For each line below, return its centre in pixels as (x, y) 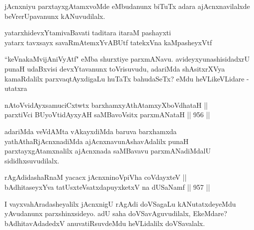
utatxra (16, 88)
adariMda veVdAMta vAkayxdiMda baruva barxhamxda (91, 131)
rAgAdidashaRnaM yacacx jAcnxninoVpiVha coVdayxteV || (96, 177)
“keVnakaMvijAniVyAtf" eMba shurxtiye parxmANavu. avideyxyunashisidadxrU (127, 59)
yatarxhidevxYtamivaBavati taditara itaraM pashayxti (88, 33)
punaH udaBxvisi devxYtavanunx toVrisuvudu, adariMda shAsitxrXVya (115, 68)
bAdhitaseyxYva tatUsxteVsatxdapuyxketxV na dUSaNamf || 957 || (107, 187)
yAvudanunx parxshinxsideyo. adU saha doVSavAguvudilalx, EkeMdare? (116, 213)
